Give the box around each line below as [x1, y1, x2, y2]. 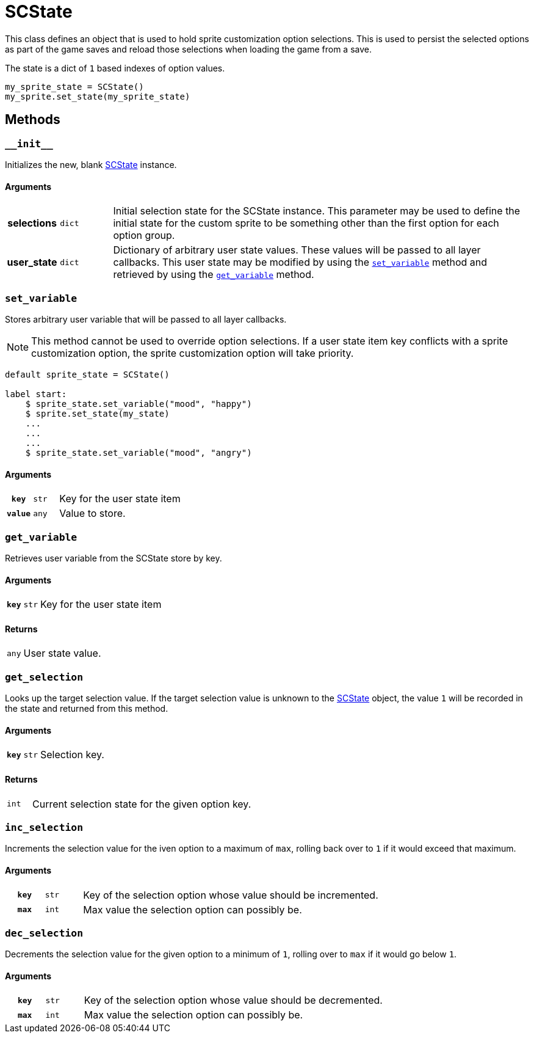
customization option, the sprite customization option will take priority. [31, 346, 354, 359]
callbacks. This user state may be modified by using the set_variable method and [113, 256, 488, 269]
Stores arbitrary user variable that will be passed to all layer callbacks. [5, 313, 287, 324]
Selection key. [40, 748, 104, 761]
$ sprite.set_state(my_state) [25, 408, 170, 418]
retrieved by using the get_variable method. [113, 268, 314, 281]
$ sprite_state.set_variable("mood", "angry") [25, 447, 252, 458]
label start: [5, 389, 67, 399]
